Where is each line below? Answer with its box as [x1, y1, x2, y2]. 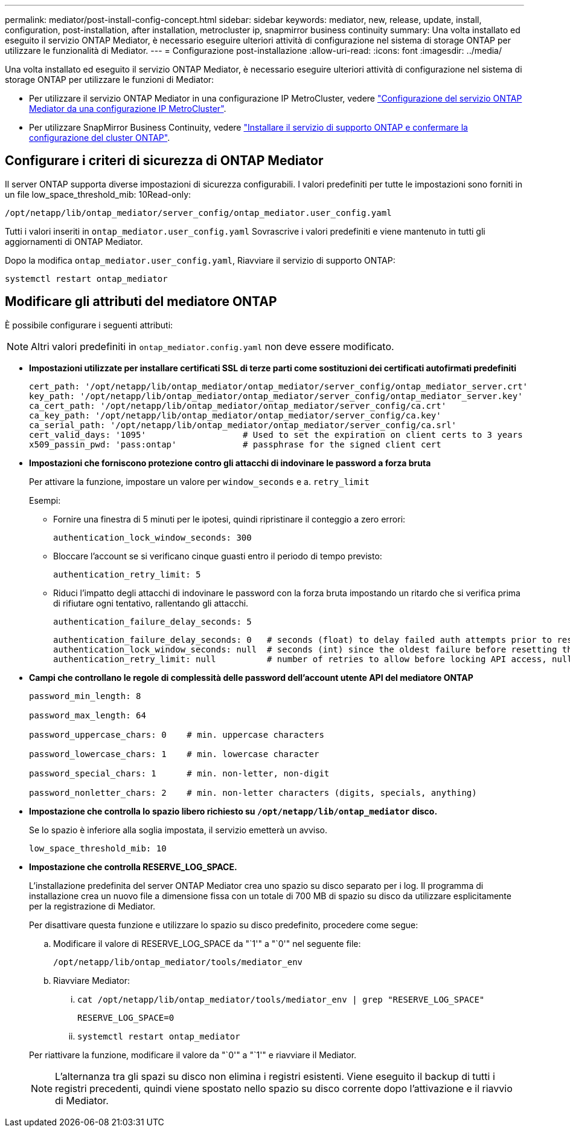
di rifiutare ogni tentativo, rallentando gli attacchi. [53, 597, 249, 608]
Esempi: [29, 495, 61, 506]
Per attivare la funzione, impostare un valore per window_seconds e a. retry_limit [29, 476, 370, 487]
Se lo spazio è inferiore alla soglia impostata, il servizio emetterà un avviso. [29, 824, 328, 835]
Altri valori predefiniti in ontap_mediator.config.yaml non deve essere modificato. [31, 340, 394, 353]
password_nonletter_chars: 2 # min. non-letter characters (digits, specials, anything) [29, 787, 477, 798]
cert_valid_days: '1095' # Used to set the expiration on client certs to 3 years [29, 429, 523, 440]
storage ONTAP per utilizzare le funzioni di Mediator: [5, 74, 214, 85]
